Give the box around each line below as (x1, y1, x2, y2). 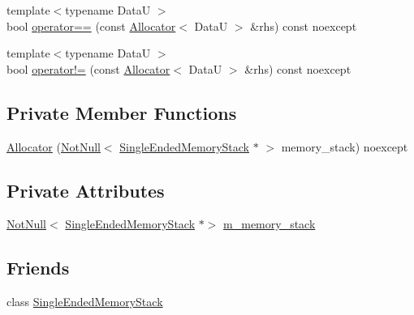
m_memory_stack (223, 215, 316, 232)
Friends (6, 255, 70, 280)
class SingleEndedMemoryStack (6, 293, 163, 310)
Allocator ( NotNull (6, 138, 101, 155)
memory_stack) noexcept (281, 138, 408, 155)
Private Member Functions (6, 100, 237, 125)
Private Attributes (6, 177, 165, 202)
